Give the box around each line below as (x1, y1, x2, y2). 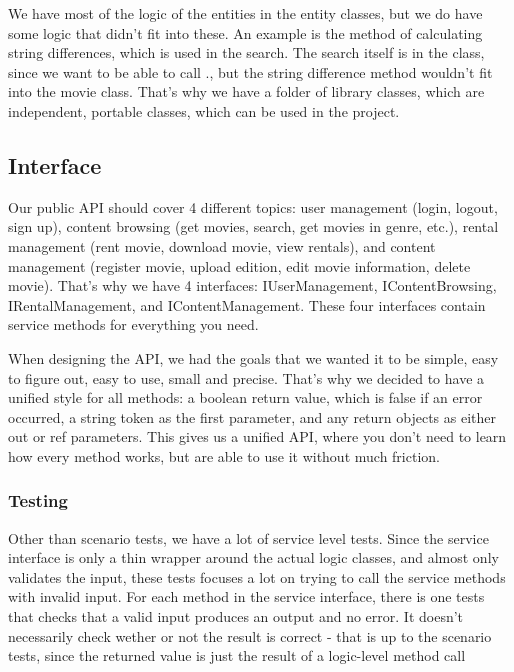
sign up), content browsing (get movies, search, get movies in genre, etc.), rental (8, 216, 499, 237)
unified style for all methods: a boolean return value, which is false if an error (8, 387, 483, 408)
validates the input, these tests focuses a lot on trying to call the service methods (8, 566, 506, 587)
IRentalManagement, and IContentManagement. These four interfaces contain (8, 294, 486, 315)
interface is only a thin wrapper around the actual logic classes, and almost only (8, 547, 499, 568)
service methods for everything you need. (8, 314, 259, 335)
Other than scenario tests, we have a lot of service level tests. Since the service (8, 527, 489, 548)
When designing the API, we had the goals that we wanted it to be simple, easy (8, 347, 499, 368)
